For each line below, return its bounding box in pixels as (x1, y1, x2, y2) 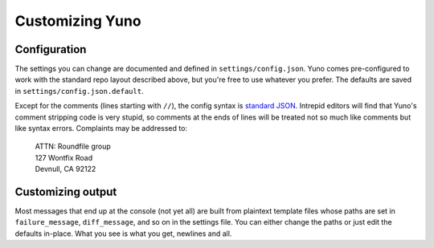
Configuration (14, 43, 87, 56)
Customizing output (14, 185, 117, 198)
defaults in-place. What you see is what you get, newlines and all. (14, 229, 232, 238)
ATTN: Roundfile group (35, 141, 112, 152)
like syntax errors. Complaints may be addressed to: (14, 124, 188, 133)
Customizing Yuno (14, 12, 141, 30)
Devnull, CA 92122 (35, 165, 96, 174)
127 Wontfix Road (35, 152, 93, 162)
